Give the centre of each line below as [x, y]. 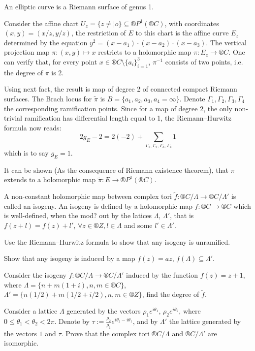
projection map [27, 52]
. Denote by [72, 321]
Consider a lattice [31, 311]
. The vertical [226, 42]
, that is [182, 215]
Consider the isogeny [35, 275]
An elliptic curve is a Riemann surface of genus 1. [79, 6]
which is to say [26, 153]
